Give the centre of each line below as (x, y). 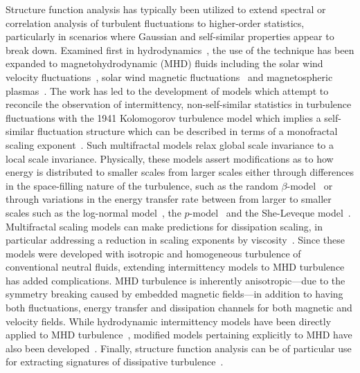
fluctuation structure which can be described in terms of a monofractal (188, 131)
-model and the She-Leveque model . (270, 212)
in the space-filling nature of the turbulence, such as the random (142, 185)
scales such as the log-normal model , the (93, 212)
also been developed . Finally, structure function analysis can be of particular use (179, 348)
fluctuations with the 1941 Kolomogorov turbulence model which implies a (163, 117)
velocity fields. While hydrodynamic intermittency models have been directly (169, 321)
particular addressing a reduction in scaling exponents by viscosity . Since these (175, 240)
